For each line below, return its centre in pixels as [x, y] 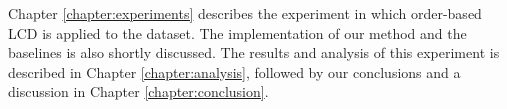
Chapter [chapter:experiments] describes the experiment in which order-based [245, 13]
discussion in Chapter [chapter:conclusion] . [138, 91]
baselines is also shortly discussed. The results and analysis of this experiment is [254, 52]
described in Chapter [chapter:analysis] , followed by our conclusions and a [234, 71]
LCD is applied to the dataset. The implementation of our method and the [237, 32]
